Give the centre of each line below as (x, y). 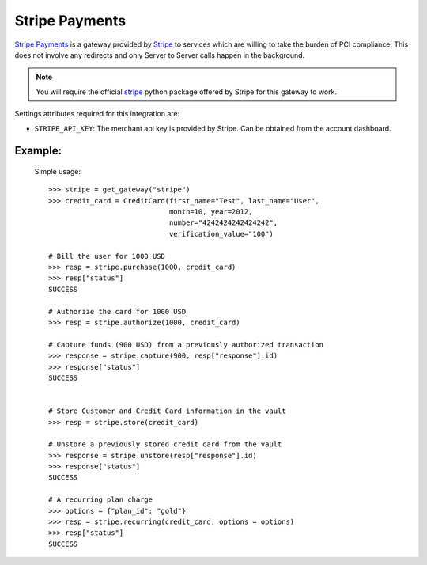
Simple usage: (58, 171)
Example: (38, 151)
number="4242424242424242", (223, 223)
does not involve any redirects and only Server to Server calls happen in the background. (160, 55)
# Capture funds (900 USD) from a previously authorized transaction (186, 345)
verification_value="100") (221, 234)
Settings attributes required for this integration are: (97, 114)
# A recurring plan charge (101, 500)
